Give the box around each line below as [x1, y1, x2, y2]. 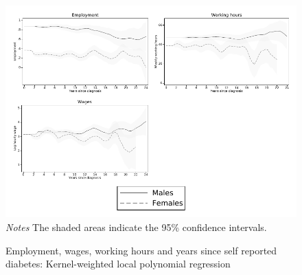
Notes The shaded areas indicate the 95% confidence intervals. [5, 219, 267, 234]
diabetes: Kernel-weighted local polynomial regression [5, 256, 231, 271]
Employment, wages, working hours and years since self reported [5, 243, 277, 257]
